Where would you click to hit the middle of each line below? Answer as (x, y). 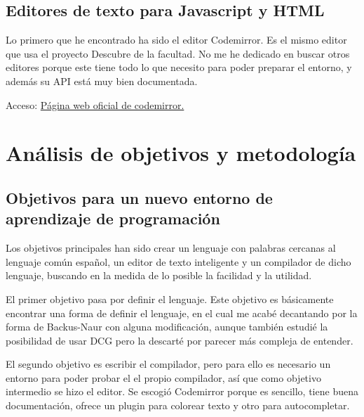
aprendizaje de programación (113, 218)
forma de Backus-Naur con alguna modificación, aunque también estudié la (167, 327)
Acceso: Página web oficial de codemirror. (95, 104)
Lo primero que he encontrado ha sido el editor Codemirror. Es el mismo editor (176, 40)
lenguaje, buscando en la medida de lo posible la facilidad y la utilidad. (159, 275)
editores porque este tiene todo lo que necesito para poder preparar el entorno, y (179, 67)
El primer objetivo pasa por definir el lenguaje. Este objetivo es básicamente (170, 299)
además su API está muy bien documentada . (102, 81)
